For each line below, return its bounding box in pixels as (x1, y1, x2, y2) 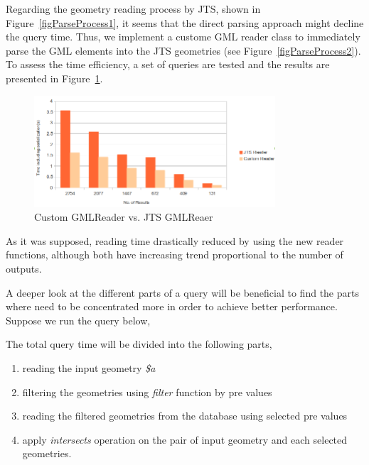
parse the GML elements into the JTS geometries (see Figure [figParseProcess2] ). (6, 43, 361, 58)
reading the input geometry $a (22, 361, 156, 376)
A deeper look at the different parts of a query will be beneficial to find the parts (6, 285, 359, 300)
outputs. (6, 261, 42, 276)
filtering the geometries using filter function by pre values (22, 384, 272, 399)
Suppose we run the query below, (6, 312, 151, 327)
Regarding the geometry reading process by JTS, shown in (6, 1, 261, 16)
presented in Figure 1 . (6, 70, 103, 85)
